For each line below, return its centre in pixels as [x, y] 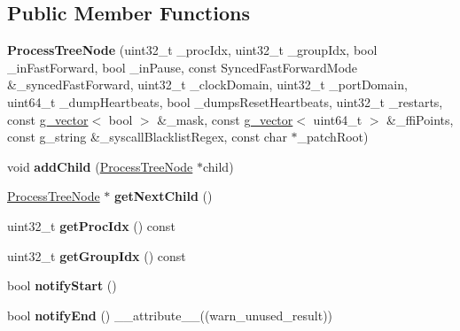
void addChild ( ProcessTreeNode [100, 166]
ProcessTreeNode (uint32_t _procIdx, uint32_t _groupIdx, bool [192, 50]
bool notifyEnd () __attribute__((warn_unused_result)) [170, 315]
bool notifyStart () [62, 285]
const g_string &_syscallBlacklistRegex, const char [147, 137]
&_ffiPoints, [420, 119]
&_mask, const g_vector [225, 119]
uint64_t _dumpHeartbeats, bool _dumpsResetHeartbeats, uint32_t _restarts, [225, 101]
